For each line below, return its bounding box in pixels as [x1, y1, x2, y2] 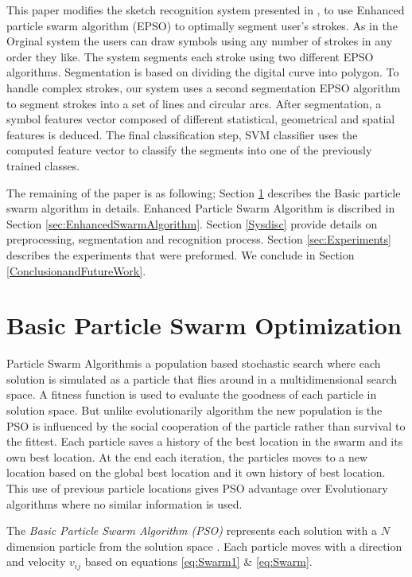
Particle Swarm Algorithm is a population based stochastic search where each [6, 355, 381, 372]
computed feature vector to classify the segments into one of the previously [6, 142, 372, 158]
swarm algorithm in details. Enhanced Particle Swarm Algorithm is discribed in [6, 200, 395, 216]
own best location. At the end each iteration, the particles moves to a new [6, 448, 368, 465]
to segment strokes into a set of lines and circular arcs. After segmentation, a [6, 95, 382, 111]
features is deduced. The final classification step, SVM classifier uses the [6, 126, 358, 142]
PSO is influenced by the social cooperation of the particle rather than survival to [6, 417, 406, 434]
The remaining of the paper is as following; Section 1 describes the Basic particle [6, 184, 401, 201]
